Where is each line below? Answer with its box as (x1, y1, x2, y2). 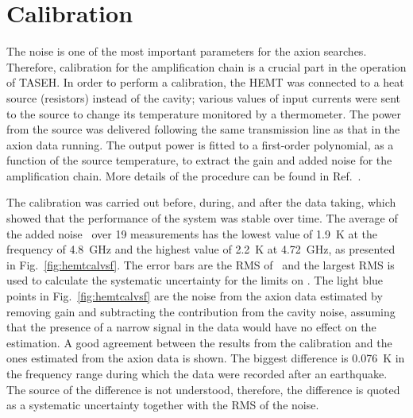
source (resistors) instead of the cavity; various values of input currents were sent (6, 89, 400, 106)
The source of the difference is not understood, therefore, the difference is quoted (6, 381, 400, 397)
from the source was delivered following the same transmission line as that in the (6, 121, 400, 137)
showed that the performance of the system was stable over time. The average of (6, 210, 398, 226)
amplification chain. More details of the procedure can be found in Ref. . (6, 167, 361, 184)
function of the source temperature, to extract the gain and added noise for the (6, 152, 392, 168)
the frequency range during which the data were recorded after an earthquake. (6, 366, 388, 381)
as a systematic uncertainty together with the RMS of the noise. (6, 397, 319, 413)
